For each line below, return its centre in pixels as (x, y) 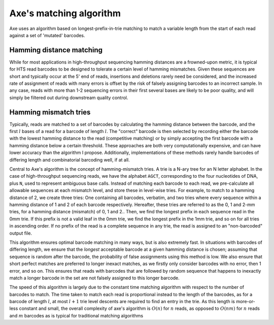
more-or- (246, 302)
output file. (21, 233)
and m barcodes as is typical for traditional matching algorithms (76, 315)
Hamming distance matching (56, 50)
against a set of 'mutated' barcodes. (47, 35)
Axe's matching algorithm (65, 13)
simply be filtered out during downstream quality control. (69, 97)
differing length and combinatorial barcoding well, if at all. (70, 159)
